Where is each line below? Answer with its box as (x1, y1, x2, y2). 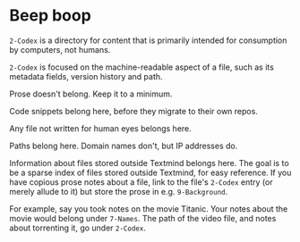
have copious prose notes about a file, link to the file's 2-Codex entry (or (9, 176, 273, 188)
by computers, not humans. (9, 44, 111, 54)
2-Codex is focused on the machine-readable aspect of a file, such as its (9, 62, 275, 72)
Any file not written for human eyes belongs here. (9, 122, 193, 134)
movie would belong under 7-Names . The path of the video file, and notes (9, 213, 277, 223)
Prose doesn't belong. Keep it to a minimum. (9, 88, 173, 99)
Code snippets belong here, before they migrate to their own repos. (9, 105, 258, 116)
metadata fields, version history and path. (9, 71, 163, 81)
